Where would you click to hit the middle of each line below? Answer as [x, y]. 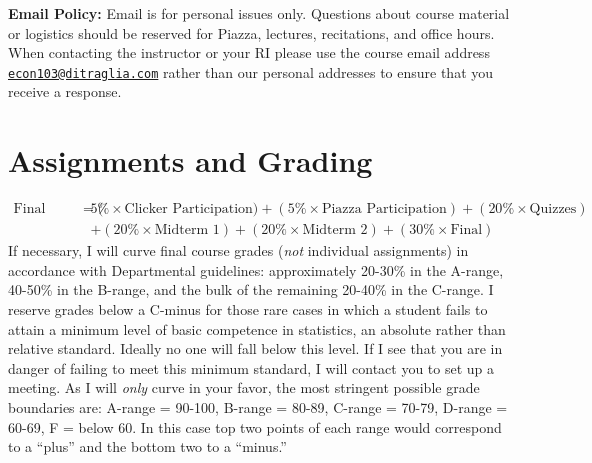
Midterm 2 [335, 230]
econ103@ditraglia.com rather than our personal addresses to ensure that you [251, 71]
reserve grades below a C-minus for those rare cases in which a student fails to [248, 309]
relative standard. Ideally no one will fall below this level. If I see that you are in [255, 348]
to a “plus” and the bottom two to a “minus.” [147, 446]
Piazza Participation [384, 209]
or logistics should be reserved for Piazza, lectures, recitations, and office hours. [251, 32]
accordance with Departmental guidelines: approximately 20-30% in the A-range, [256, 269]
